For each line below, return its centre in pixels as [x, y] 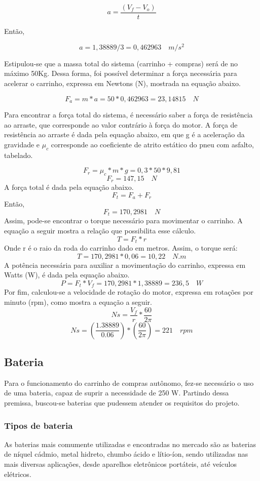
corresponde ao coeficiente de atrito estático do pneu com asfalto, [152, 144]
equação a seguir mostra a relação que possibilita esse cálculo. [100, 231]
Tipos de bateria [39, 425]
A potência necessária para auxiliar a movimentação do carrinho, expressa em [125, 265]
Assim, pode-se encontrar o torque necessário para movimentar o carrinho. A [123, 221]
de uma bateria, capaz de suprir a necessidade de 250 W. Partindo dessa [117, 393]
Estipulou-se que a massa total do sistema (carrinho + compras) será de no [121, 63]
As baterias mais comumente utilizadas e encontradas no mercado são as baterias [130, 444]
